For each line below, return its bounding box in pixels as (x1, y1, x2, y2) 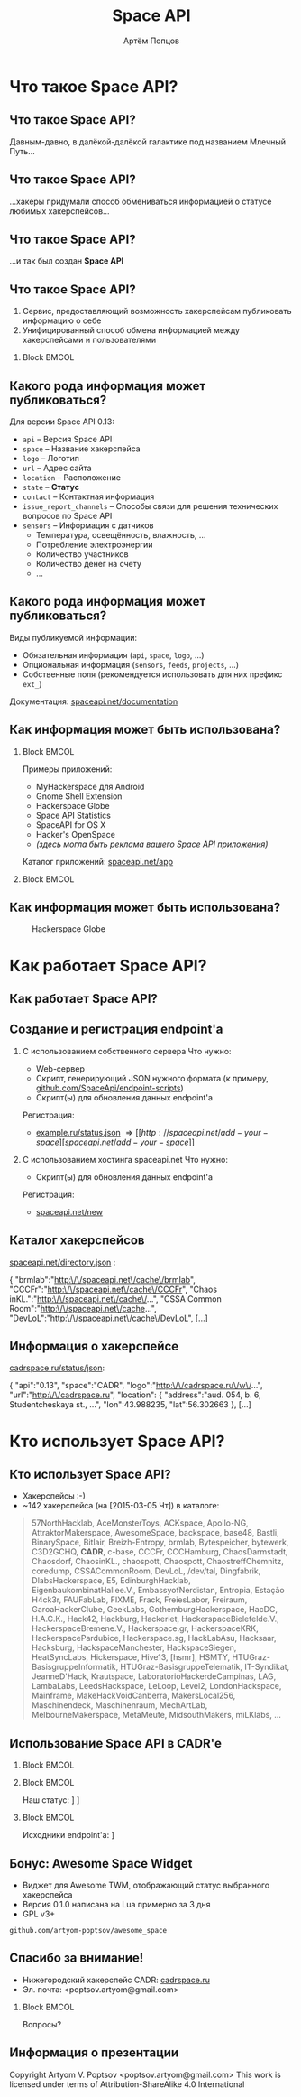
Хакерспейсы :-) (22, 1490, 86, 1501)
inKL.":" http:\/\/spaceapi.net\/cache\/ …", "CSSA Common (9, 1293, 223, 1304)
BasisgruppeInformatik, (31, 1662, 119, 1673)
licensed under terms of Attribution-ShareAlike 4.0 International (9, 2078, 245, 2090)
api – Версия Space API (22, 434, 113, 444)
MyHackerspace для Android (35, 781, 145, 792)
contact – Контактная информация (22, 491, 155, 502)
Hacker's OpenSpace (35, 829, 115, 840)
